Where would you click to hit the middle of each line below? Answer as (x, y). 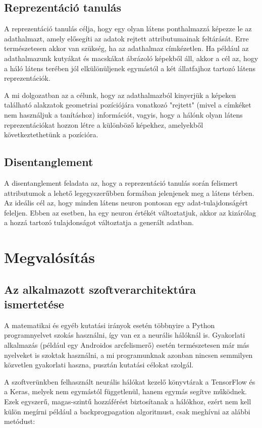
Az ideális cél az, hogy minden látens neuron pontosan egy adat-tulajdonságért (126, 203)
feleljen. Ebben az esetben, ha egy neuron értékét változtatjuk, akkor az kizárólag (130, 212)
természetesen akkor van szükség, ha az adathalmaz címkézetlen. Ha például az (126, 48)
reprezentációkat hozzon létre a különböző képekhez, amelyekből (104, 124)
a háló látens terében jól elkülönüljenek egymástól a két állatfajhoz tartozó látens (130, 68)
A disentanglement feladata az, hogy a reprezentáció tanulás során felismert (121, 182)
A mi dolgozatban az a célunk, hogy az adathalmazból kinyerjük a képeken (120, 95)
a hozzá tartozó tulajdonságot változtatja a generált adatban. (99, 222)
